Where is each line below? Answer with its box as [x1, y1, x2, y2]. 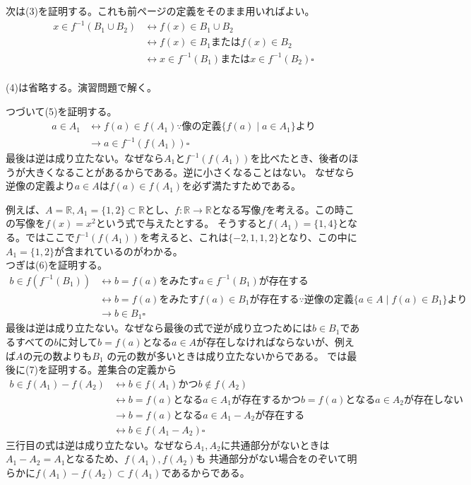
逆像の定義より [6, 178, 75, 193]
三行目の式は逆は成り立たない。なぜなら [6, 437, 193, 452]
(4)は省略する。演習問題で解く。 [6, 80, 157, 95]
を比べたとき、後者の [250, 151, 349, 165]
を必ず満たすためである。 [182, 178, 301, 193]
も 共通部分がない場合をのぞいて [196, 451, 347, 466]
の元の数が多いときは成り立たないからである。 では [107, 348, 347, 363]
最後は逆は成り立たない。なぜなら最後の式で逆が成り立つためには [6, 320, 312, 335]
